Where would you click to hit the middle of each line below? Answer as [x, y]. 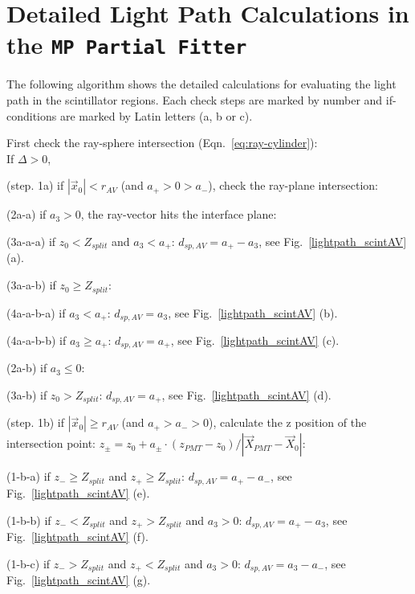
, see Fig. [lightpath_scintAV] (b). [253, 312]
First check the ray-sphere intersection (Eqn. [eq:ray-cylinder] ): [162, 143]
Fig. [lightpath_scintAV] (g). [79, 580]
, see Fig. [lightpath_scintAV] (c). [255, 340]
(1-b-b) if [29, 520]
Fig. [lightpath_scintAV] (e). [78, 492]
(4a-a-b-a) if [36, 312]
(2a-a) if [26, 214]
